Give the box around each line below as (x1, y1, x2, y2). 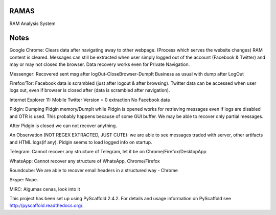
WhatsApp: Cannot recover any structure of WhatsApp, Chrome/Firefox (9, 158, 160, 164)
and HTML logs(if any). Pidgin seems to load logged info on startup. (9, 139, 153, 145)
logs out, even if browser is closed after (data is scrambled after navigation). (9, 87, 170, 93)
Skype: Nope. (9, 177, 38, 183)
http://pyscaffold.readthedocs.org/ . (9, 202, 84, 209)
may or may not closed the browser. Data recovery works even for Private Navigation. (9, 61, 190, 67)
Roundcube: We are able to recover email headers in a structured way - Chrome (9, 167, 178, 173)
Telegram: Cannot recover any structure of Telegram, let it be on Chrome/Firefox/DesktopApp (9, 149, 206, 155)
